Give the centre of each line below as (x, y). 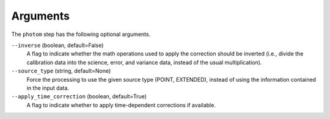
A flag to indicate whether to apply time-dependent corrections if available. (121, 105)
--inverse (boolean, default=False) (57, 45)
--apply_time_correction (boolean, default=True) (79, 96)
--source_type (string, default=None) (61, 71)
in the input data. (48, 88)
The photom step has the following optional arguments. (81, 34)
